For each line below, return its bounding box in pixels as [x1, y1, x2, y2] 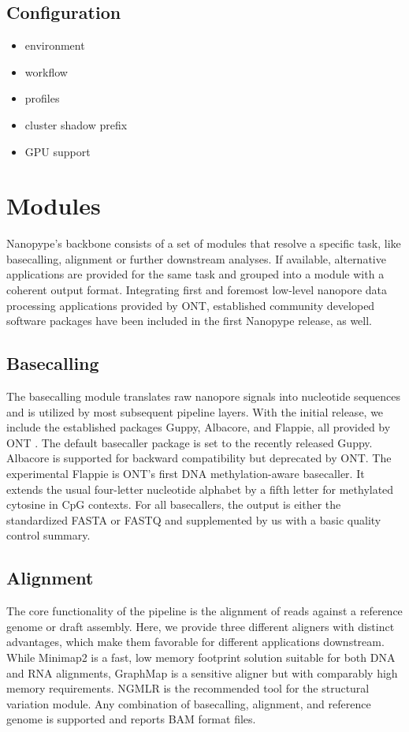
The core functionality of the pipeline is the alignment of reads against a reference [6, 603, 403, 619]
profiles [24, 90, 60, 106]
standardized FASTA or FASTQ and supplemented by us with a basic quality [6, 511, 381, 528]
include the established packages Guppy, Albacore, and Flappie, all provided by [6, 419, 391, 435]
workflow [24, 63, 68, 80]
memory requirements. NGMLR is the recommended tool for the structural [6, 680, 370, 697]
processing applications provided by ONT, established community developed [6, 297, 375, 313]
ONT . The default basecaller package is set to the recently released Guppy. [6, 434, 373, 450]
